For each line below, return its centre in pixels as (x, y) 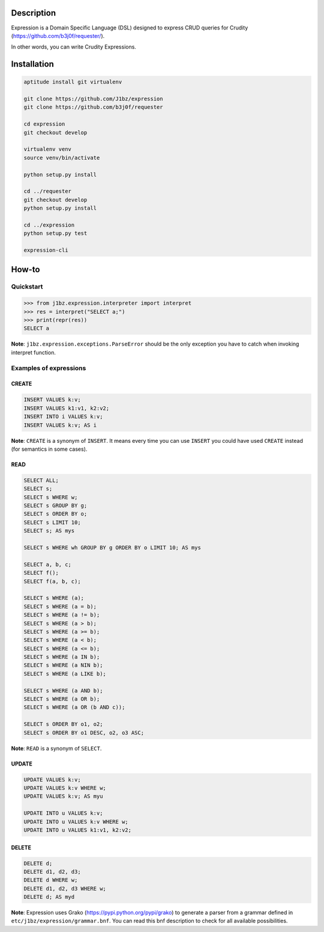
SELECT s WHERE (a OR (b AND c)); (74, 707)
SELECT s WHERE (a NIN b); (63, 665)
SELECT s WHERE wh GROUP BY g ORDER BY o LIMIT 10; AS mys (112, 548)
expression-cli (46, 250)
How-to (25, 270)
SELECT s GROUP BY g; (55, 506)
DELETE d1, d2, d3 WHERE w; (65, 888)
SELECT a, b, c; (48, 564)
